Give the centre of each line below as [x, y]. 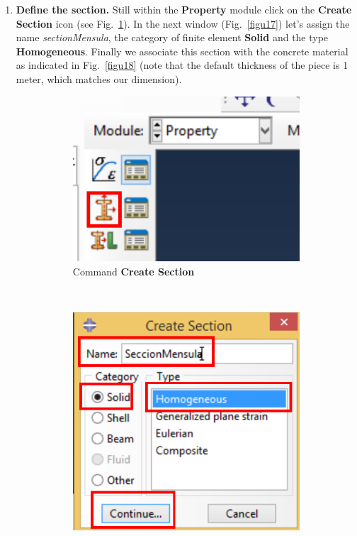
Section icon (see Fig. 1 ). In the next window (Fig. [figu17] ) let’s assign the [183, 23]
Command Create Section [134, 272]
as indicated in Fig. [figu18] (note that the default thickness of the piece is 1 [182, 65]
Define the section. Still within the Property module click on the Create [184, 9]
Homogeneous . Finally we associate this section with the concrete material [182, 51]
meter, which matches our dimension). [99, 78]
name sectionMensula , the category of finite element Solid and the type [172, 37]
